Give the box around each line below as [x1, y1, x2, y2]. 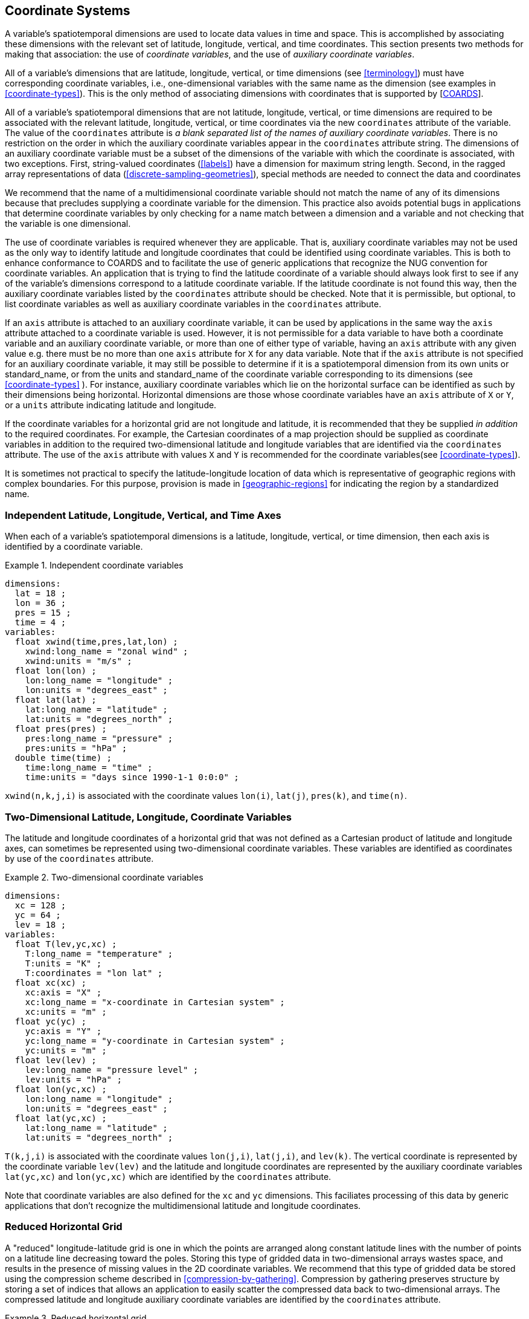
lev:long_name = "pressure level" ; [25, 1064, 199, 1075]
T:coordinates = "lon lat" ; [25, 968, 163, 978]
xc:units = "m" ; [25, 1006, 107, 1017]
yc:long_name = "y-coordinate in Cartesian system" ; [25, 1035, 285, 1046]
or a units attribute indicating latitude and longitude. [5, 400, 217, 411]
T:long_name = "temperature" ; [25, 948, 173, 959]
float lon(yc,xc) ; [14, 1084, 107, 1094]
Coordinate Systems [5, 3, 130, 18]
